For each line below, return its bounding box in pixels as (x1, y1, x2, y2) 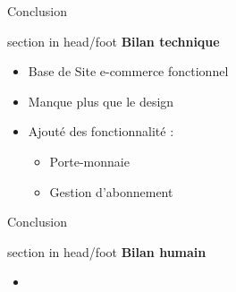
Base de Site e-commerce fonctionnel (28, 62, 229, 81)
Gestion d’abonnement (49, 182, 173, 201)
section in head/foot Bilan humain (7, 242, 206, 261)
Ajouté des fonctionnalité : (28, 122, 174, 141)
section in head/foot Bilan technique (7, 31, 220, 50)
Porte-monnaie (49, 151, 130, 170)
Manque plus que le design (28, 91, 174, 110)
